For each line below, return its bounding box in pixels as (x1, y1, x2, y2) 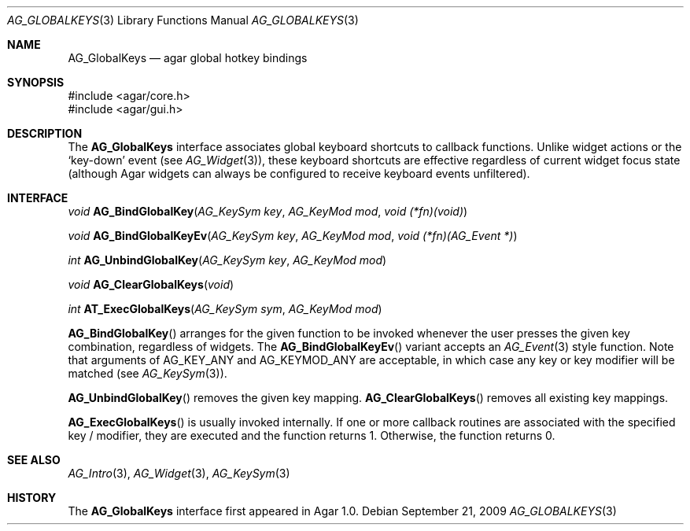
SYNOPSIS (7, 76, 65, 89)
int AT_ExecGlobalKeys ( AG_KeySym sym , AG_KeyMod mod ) (68, 302, 382, 315)
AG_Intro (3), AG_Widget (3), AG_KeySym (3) (68, 466, 290, 480)
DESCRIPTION (7, 127, 83, 140)
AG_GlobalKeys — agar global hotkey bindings (68, 51, 308, 65)
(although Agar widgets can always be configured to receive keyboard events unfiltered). (68, 167, 530, 180)
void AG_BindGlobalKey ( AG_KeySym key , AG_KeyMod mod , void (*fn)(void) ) (68, 205, 468, 218)
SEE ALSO (7, 453, 61, 466)
